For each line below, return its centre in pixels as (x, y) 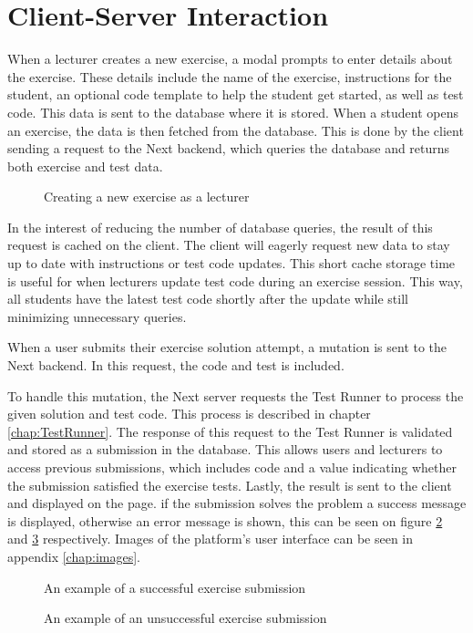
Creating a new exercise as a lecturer (147, 197)
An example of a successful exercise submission (175, 587)
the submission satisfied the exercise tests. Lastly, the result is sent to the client (230, 485)
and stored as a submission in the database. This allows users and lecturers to (225, 449)
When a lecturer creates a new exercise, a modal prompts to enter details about (230, 59)
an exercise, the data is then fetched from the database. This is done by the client (236, 130)
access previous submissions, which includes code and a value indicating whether (232, 467)
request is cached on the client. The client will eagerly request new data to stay (229, 245)
